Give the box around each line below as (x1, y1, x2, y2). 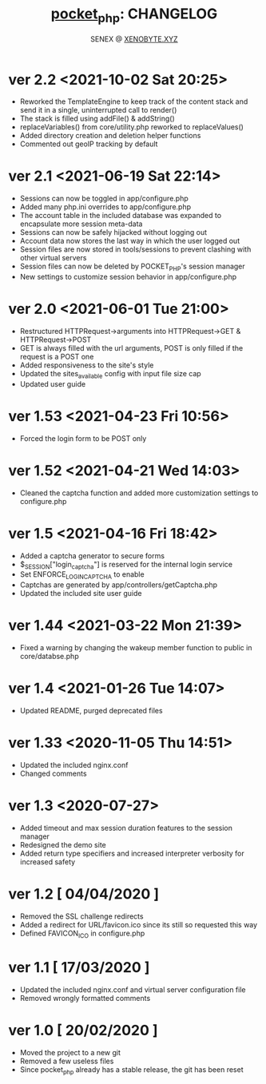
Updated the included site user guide (19, 589, 142, 598)
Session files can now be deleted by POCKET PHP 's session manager (19, 261, 245, 273)
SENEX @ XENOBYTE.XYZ (90, 34, 178, 44)
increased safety (19, 856, 76, 867)
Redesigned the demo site (19, 840, 106, 849)
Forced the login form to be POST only (19, 433, 147, 443)
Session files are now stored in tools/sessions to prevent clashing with (19, 244, 252, 254)
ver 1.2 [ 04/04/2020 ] (8, 885, 160, 903)
